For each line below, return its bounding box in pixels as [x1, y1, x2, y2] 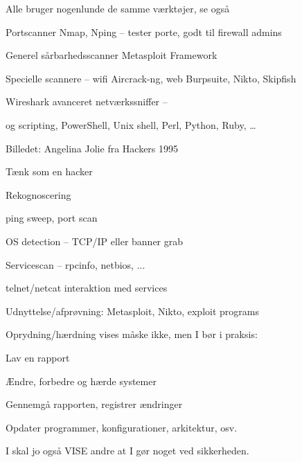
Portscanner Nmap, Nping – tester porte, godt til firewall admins [6, 24, 282, 39]
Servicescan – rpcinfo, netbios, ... [6, 257, 145, 272]
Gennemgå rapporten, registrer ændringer [6, 397, 183, 411]
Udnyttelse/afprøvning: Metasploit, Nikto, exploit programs [6, 303, 259, 318]
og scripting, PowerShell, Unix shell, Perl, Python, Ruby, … [6, 117, 256, 132]
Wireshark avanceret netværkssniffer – [6, 94, 168, 109]
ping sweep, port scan [6, 211, 98, 225]
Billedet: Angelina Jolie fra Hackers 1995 [6, 141, 179, 155]
